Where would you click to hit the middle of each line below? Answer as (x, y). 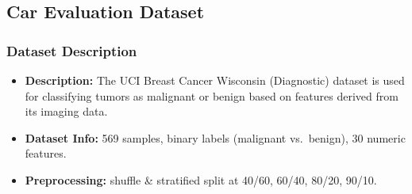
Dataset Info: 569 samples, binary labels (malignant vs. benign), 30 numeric (215, 137)
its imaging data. (66, 111)
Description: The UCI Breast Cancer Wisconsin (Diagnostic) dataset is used (215, 80)
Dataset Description (72, 50)
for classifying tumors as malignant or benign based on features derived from (212, 95)
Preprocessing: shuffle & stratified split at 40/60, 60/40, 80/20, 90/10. (201, 179)
